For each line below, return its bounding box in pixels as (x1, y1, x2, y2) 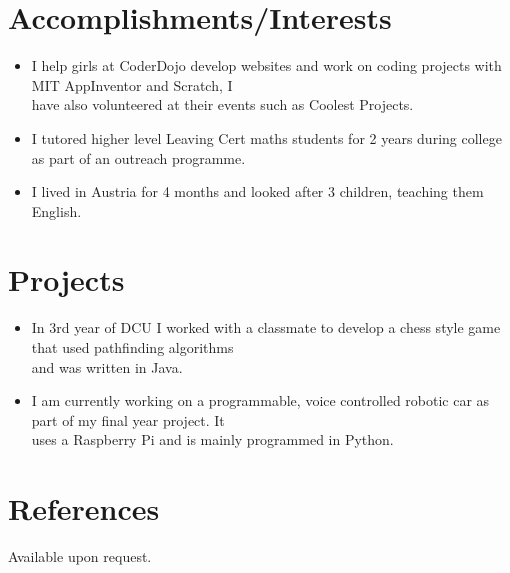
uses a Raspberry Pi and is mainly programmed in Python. (31, 429, 394, 450)
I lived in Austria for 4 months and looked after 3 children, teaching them (31, 181, 484, 202)
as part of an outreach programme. (31, 147, 246, 168)
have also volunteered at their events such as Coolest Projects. (31, 94, 414, 115)
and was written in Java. (31, 356, 183, 377)
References (8, 488, 160, 529)
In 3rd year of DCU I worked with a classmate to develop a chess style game (31, 317, 501, 338)
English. (31, 200, 82, 221)
